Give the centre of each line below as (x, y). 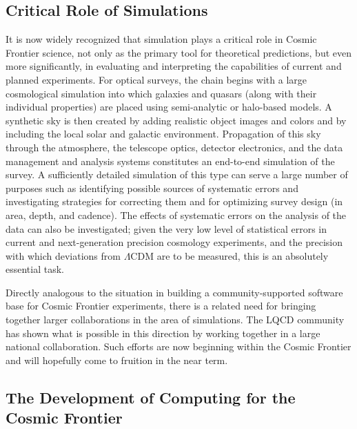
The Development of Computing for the (151, 397)
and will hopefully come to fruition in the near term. (117, 360)
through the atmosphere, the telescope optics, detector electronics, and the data (174, 147)
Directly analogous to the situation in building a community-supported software (174, 292)
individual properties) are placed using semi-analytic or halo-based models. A (169, 107)
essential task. (35, 269)
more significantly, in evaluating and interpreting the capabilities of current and (174, 66)
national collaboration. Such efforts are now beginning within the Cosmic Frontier (178, 346)
